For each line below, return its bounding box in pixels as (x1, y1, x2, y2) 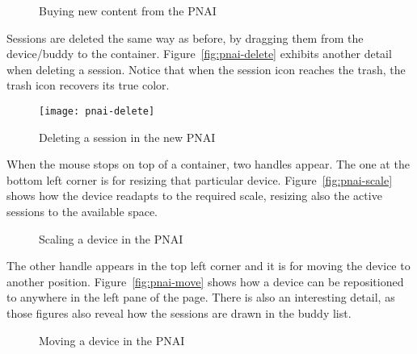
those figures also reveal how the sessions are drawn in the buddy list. (6, 304, 352, 321)
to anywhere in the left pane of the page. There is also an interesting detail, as (6, 289, 395, 306)
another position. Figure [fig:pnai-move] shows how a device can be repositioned (6, 273, 404, 289)
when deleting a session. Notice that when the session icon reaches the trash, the (6, 60, 406, 77)
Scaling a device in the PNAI (39, 230, 183, 247)
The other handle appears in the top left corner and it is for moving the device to (6, 257, 411, 274)
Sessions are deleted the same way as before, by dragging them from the (6, 29, 364, 46)
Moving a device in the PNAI (39, 331, 185, 348)
